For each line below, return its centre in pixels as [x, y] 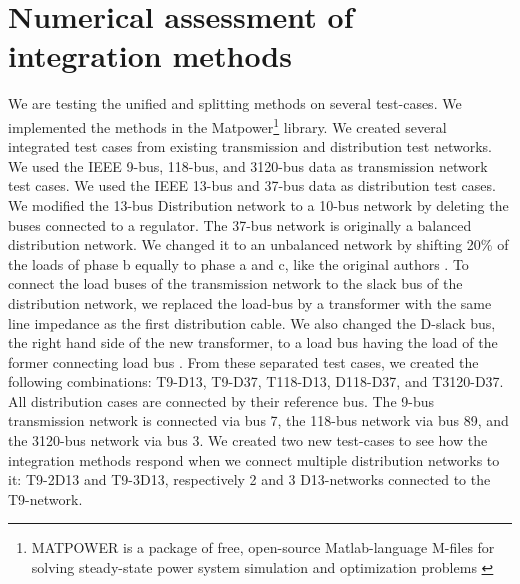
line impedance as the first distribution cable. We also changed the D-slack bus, [252, 322]
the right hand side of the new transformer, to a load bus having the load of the [253, 342]
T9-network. [45, 498]
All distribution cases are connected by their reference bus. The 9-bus [221, 400]
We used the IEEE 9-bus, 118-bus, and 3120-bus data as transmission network [248, 165]
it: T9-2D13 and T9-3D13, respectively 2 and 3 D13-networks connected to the [249, 479]
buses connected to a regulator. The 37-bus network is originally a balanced [240, 224]
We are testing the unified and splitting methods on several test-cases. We [235, 103]
